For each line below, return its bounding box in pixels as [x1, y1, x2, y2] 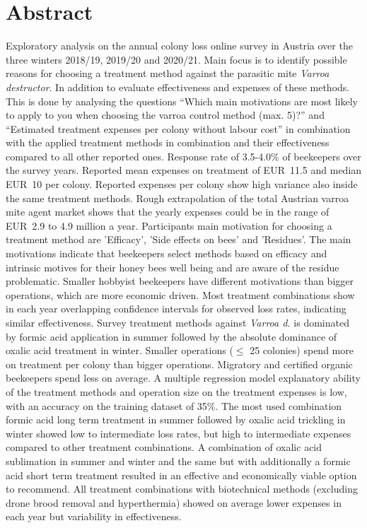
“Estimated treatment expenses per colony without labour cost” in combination [6, 121, 351, 136]
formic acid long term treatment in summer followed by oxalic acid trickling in [6, 412, 346, 427]
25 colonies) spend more [250, 343, 354, 358]
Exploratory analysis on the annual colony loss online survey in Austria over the [6, 38, 353, 53]
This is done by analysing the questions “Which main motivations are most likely [6, 93, 358, 108]
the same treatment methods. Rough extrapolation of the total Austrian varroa [6, 190, 349, 205]
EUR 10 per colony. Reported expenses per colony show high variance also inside [6, 177, 358, 192]
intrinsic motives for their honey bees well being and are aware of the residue [6, 259, 339, 274]
